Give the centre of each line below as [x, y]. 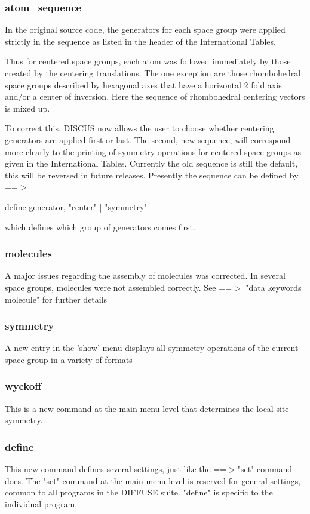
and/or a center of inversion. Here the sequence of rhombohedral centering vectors [155, 96]
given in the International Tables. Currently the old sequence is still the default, [151, 163]
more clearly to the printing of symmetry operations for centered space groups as [153, 151]
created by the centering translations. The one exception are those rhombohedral [153, 73]
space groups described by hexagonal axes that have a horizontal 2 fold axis [143, 84]
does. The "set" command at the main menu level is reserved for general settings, [153, 480]
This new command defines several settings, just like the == [116, 469]
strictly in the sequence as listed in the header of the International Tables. [140, 41]
